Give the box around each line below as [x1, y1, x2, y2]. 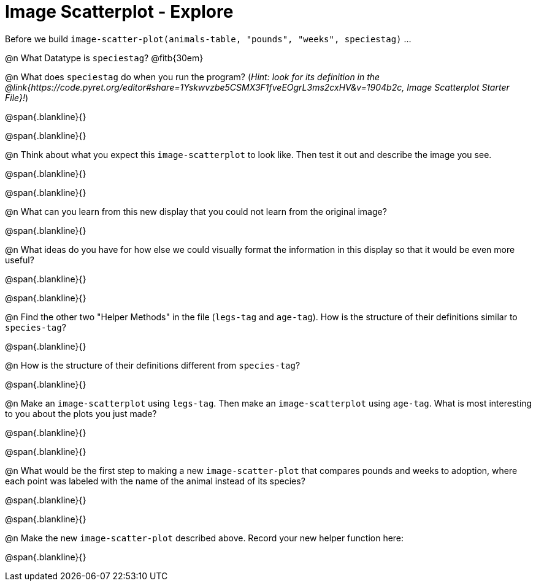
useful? [5, 254, 34, 265]
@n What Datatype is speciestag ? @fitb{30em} [5, 52, 204, 63]
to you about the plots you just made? [5, 408, 157, 419]
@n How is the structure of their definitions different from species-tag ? [5, 359, 301, 370]
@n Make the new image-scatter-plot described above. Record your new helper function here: [5, 532, 404, 543]
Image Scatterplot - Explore [5, 1, 234, 22]
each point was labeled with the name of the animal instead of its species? [5, 475, 305, 486]
